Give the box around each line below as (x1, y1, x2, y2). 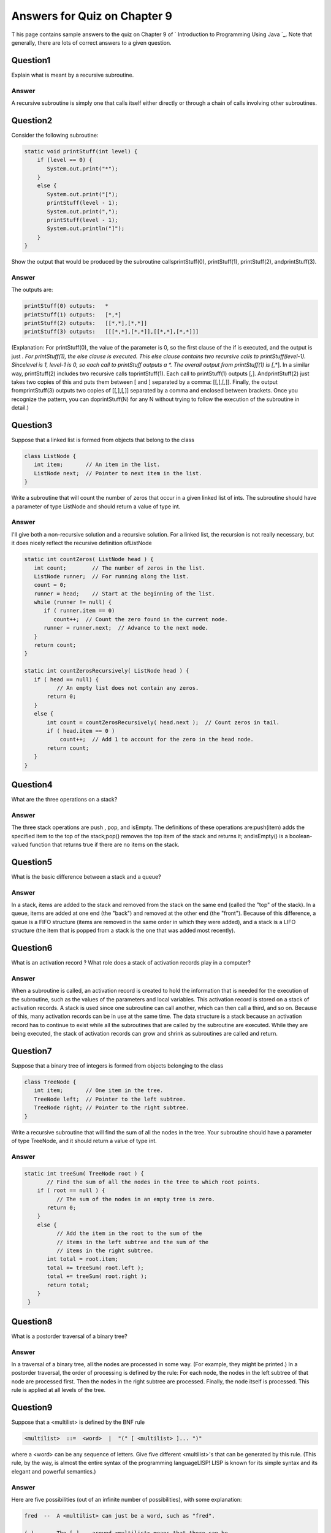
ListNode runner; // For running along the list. (34, 573, 189, 579)
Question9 (11, 1402, 53, 1413)
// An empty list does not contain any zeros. (56, 684, 199, 691)
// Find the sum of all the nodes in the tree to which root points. (47, 1178, 261, 1185)
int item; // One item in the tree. (34, 1087, 164, 1094)
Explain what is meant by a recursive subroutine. (11, 71, 134, 78)
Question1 (11, 55, 51, 66)
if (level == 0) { (37, 156, 93, 164)
